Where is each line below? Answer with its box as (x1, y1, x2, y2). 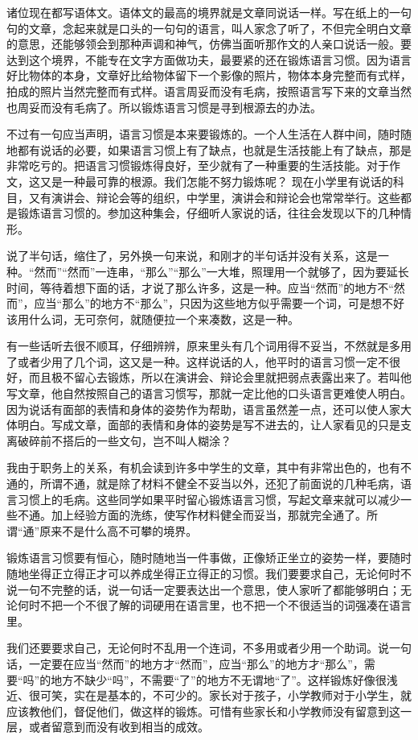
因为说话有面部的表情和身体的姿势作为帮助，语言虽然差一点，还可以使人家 (6, 400, 400, 417)
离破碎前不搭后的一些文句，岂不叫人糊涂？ (6, 432, 232, 449)
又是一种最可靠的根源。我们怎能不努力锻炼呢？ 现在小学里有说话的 (39, 172, 393, 189)
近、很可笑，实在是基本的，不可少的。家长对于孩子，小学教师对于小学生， (6, 687, 400, 704)
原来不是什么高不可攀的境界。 (39, 522, 198, 539)
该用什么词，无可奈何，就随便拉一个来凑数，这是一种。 (6, 310, 299, 327)
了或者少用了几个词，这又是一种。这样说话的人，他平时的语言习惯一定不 (6, 353, 389, 370)
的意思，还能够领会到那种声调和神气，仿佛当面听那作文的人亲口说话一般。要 (6, 35, 412, 52)
